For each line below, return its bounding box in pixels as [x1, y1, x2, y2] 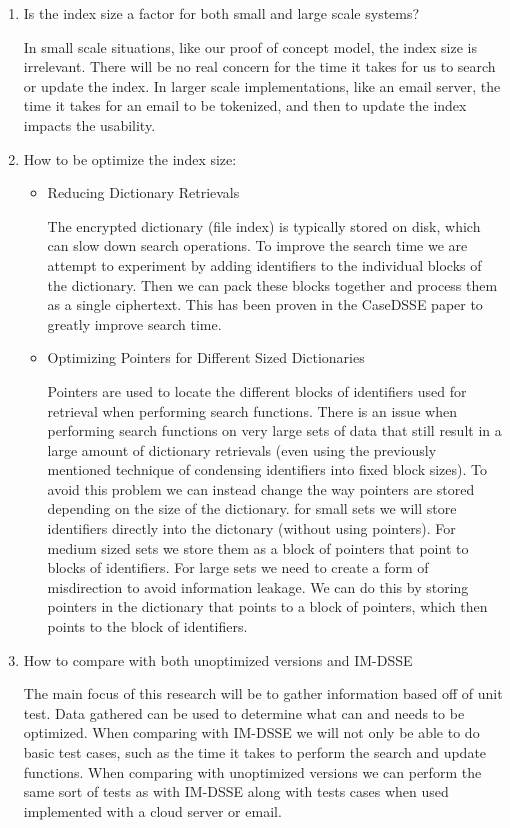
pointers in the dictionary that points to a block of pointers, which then [47, 596, 488, 617]
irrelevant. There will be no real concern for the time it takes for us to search [23, 56, 496, 77]
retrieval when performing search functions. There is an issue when [47, 400, 457, 421]
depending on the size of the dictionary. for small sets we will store [47, 498, 457, 519]
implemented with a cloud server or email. [23, 800, 282, 821]
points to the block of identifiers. [47, 616, 248, 637]
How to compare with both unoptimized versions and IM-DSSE [23, 649, 413, 670]
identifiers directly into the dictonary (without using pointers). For [47, 518, 456, 539]
